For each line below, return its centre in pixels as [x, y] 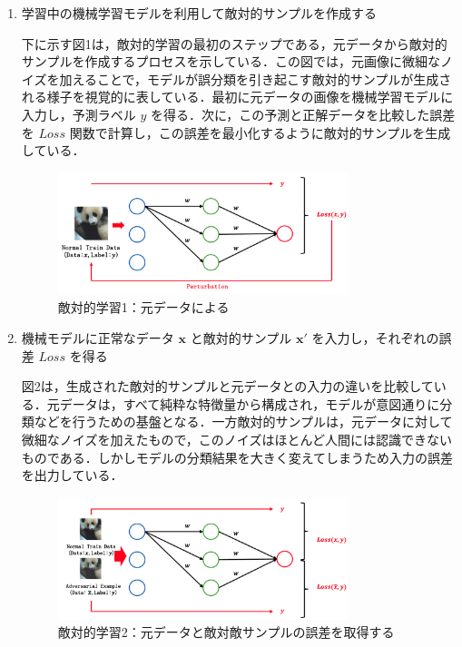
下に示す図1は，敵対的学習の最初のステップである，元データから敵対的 [234, 43]
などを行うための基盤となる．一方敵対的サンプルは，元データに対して [243, 422]
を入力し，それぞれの [375, 338]
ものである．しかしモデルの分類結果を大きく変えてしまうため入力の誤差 [237, 457]
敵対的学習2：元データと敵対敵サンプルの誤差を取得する [226, 632]
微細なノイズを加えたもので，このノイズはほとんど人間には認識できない [236, 439]
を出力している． [72, 475]
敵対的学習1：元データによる [143, 307]
